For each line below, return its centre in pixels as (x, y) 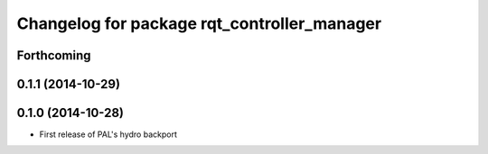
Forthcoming (54, 55)
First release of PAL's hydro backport (108, 134)
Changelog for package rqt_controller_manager (199, 23)
